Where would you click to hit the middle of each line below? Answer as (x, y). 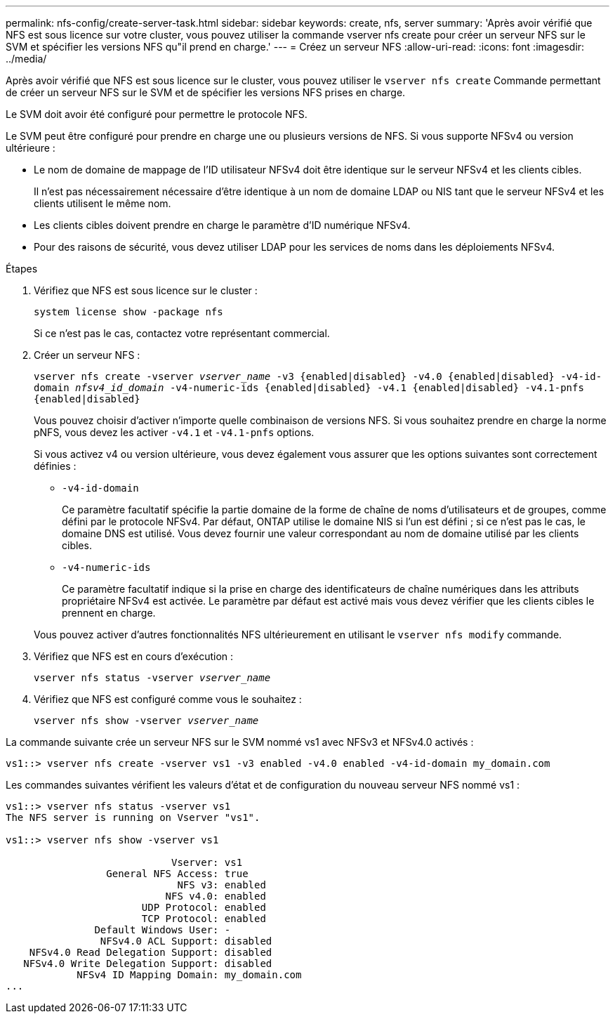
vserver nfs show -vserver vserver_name (146, 721)
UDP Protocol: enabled (204, 907)
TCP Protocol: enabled (204, 919)
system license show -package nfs (128, 312)
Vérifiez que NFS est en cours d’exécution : (134, 656)
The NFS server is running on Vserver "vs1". (133, 817)
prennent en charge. (109, 613)
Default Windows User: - (163, 930)
